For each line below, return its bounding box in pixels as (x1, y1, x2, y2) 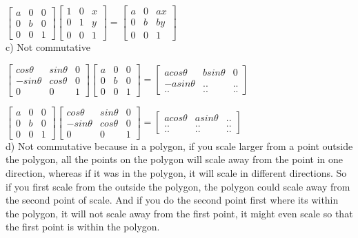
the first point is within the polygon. (6, 219, 160, 234)
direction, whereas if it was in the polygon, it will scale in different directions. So (6, 166, 347, 180)
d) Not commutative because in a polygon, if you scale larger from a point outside (6, 138, 353, 153)
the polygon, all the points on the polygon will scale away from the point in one (6, 152, 344, 166)
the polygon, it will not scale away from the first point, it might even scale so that (6, 206, 353, 220)
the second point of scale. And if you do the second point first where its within (6, 193, 339, 207)
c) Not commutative (6, 40, 90, 54)
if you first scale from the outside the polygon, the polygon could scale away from (6, 179, 350, 193)
